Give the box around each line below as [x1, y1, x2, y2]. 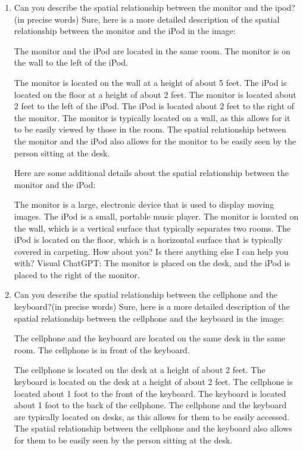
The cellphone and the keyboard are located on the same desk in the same [14, 332, 286, 344]
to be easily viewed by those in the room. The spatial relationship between [14, 123, 286, 135]
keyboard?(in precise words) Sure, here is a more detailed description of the [14, 300, 290, 313]
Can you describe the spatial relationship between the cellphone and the [14, 288, 277, 301]
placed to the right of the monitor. [14, 268, 140, 281]
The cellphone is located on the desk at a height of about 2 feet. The [14, 363, 265, 376]
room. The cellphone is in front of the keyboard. [14, 343, 190, 356]
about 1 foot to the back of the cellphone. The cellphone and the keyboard [14, 399, 287, 411]
